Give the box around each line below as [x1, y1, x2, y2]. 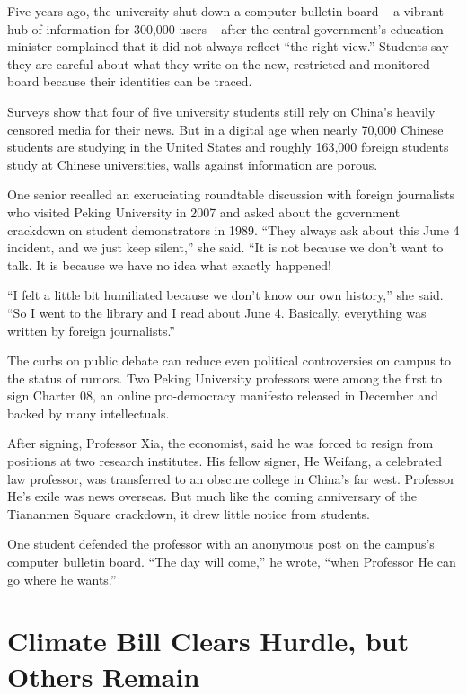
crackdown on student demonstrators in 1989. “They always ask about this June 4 [7, 220, 460, 239]
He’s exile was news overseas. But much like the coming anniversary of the [7, 487, 418, 506]
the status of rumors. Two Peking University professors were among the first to [7, 368, 443, 387]
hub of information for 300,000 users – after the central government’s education [7, 19, 444, 38]
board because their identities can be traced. [7, 72, 252, 91]
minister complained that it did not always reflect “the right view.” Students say [7, 37, 449, 56]
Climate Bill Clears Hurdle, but [7, 622, 410, 659]
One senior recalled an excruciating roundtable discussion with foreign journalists [7, 185, 455, 204]
